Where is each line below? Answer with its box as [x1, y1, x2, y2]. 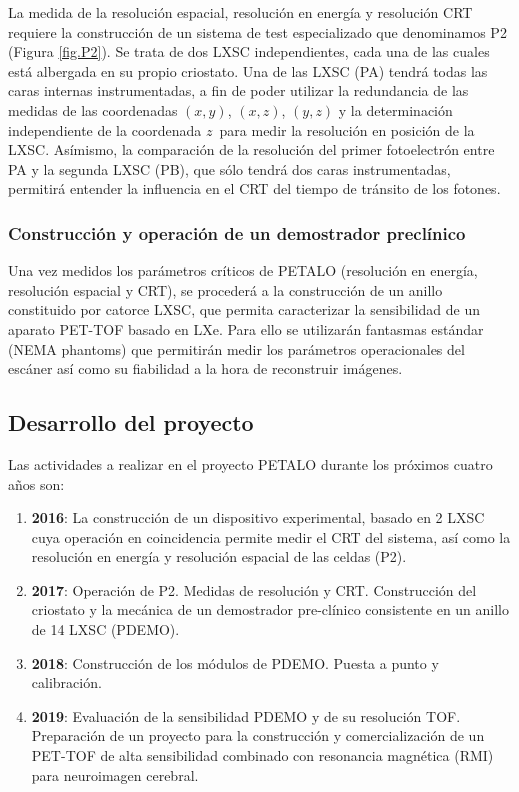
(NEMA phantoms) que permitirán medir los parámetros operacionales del [8, 338, 465, 359]
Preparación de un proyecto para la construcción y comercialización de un [31, 725, 485, 746]
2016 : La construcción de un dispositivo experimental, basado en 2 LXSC [31, 507, 485, 528]
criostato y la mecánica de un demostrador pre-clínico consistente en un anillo [31, 599, 510, 620]
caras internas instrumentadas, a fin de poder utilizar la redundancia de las [8, 80, 469, 101]
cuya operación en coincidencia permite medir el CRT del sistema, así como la [31, 526, 511, 547]
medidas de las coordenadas [8, 99, 178, 120]
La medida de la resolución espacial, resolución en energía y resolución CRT [8, 2, 473, 22]
